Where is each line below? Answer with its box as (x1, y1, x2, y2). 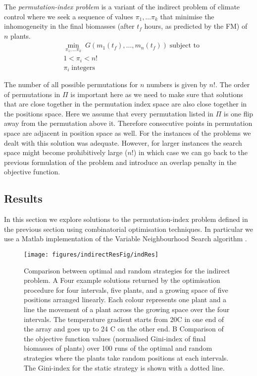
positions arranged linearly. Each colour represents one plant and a (24, 294, 227, 305)
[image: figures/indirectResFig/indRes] (24, 251, 159, 258)
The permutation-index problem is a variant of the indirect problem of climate (4, 1, 240, 11)
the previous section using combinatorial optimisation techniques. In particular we (4, 223, 254, 234)
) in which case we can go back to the (133, 147, 248, 158)
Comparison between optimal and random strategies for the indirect (24, 265, 230, 275)
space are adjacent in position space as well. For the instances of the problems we (4, 127, 251, 138)
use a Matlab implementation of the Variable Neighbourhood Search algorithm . (4, 233, 247, 244)
